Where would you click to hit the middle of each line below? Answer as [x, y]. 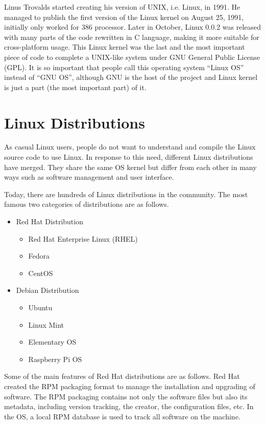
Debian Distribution [47, 290]
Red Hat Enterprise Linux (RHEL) [83, 238]
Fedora [39, 256]
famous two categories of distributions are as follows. [87, 204]
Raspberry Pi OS [55, 359]
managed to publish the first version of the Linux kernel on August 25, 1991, [124, 17]
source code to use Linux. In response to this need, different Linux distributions [129, 157]
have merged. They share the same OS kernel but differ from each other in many [130, 167]
